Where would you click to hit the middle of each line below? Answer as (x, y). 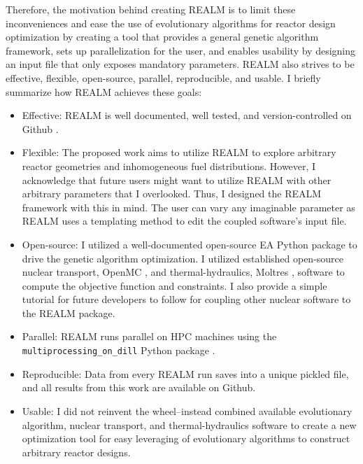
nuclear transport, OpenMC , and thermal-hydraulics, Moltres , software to (183, 272)
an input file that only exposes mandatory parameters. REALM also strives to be (180, 64)
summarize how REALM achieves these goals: (104, 91)
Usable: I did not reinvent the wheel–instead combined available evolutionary (187, 410)
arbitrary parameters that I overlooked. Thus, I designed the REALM (172, 194)
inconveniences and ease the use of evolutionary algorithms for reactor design (171, 23)
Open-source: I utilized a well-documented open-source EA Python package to (190, 244)
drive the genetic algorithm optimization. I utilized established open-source (183, 258)
